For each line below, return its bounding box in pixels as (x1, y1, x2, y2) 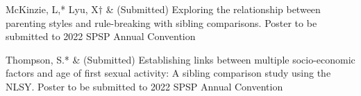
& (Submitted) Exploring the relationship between (106, 2, 321, 16)
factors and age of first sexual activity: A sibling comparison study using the (6, 66, 331, 80)
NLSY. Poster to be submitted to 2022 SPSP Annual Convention (6, 79, 283, 93)
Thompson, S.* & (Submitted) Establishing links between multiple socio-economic (6, 52, 355, 66)
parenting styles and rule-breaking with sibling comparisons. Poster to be (6, 15, 317, 30)
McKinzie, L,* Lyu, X (6, 2, 99, 16)
